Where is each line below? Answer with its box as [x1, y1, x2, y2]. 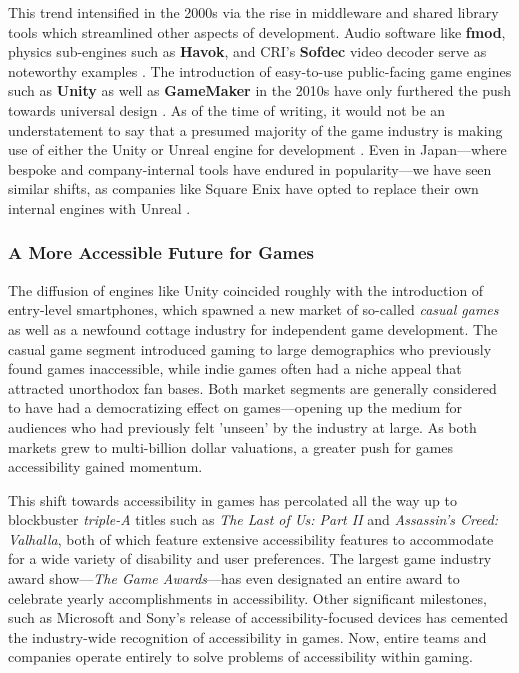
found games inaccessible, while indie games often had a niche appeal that [8, 358, 462, 379]
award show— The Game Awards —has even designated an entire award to [8, 568, 460, 589]
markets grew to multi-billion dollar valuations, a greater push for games [8, 436, 454, 457]
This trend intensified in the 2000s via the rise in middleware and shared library [8, 2, 499, 22]
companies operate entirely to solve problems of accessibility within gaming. [8, 646, 473, 667]
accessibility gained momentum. [8, 456, 203, 477]
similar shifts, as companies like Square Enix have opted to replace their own [8, 178, 479, 199]
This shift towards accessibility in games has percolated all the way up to [8, 489, 457, 510]
